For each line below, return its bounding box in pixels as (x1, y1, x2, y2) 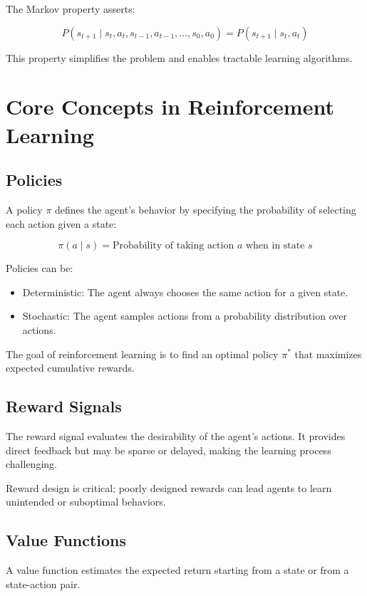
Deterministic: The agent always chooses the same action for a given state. (22, 284, 348, 299)
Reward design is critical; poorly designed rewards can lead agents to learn (6, 480, 332, 495)
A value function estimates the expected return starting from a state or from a (6, 563, 349, 577)
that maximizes (294, 346, 362, 361)
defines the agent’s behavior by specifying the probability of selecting (55, 202, 356, 216)
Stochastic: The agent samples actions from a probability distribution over (22, 308, 347, 323)
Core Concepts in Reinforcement (6, 92, 334, 121)
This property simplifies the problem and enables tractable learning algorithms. (6, 50, 353, 65)
